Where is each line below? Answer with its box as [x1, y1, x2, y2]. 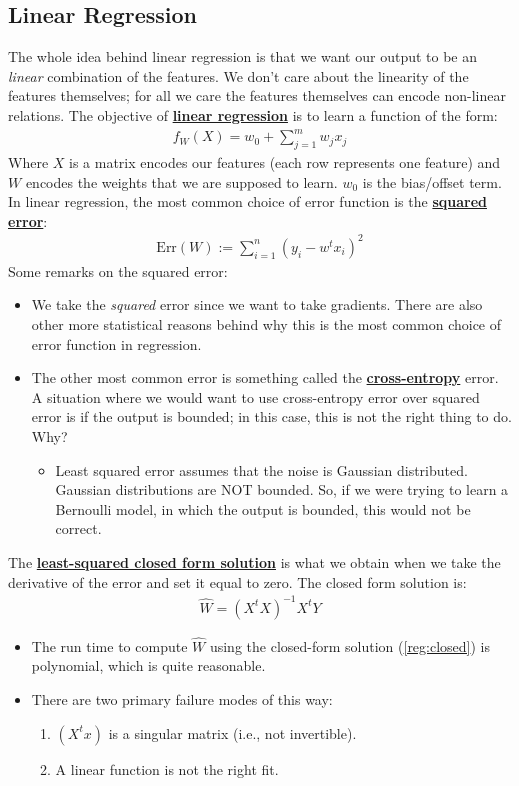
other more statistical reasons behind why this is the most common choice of [31, 314, 502, 334]
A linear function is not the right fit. [55, 758, 279, 779]
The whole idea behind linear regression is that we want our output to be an [8, 46, 477, 67]
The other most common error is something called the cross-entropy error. [31, 367, 499, 388]
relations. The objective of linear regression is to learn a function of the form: [8, 104, 498, 125]
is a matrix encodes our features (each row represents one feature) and [69, 151, 501, 172]
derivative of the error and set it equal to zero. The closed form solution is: [8, 571, 467, 592]
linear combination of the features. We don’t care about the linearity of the [8, 65, 469, 86]
